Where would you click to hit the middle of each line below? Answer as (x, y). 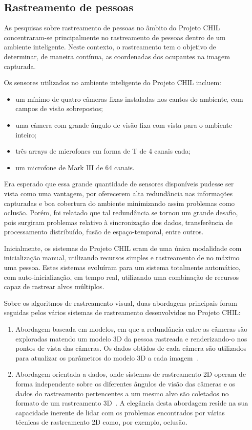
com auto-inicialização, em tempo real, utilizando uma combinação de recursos (121, 277)
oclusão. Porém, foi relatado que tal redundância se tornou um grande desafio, (121, 213)
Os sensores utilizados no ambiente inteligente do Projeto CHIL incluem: (113, 82)
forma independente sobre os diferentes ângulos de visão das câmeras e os (125, 384)
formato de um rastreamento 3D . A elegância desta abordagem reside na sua (132, 403)
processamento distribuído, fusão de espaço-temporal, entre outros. (104, 232)
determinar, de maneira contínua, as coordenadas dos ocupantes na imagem (117, 56)
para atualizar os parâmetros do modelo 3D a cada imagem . (107, 357)
